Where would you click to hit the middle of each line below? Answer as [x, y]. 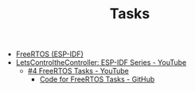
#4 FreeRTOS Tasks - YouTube [78, 71]
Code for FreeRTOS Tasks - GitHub [97, 79]
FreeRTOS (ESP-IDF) [49, 54]
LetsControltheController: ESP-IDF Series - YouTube [101, 63]
